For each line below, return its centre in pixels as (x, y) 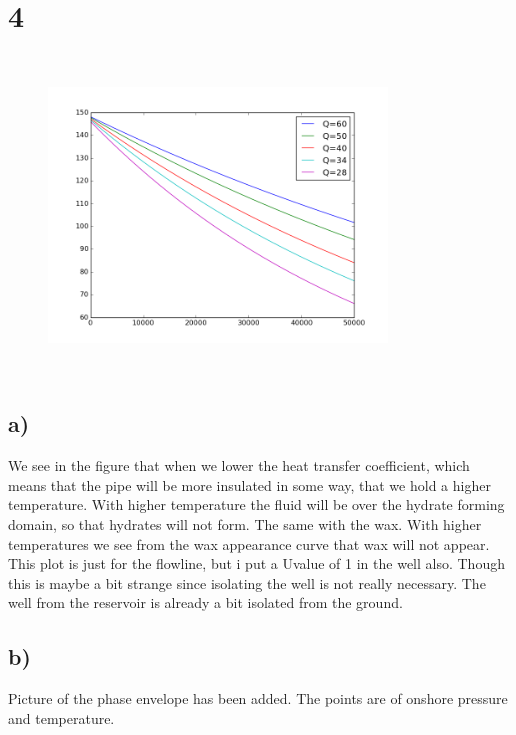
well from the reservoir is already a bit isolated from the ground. (205, 602)
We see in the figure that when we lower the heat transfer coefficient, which (239, 465)
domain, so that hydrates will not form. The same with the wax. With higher (245, 523)
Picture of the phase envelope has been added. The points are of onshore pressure (258, 698)
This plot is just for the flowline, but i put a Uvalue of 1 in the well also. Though (256, 563)
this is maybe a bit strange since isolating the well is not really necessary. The (247, 582)
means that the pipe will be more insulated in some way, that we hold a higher (249, 484)
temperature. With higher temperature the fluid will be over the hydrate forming (256, 504)
